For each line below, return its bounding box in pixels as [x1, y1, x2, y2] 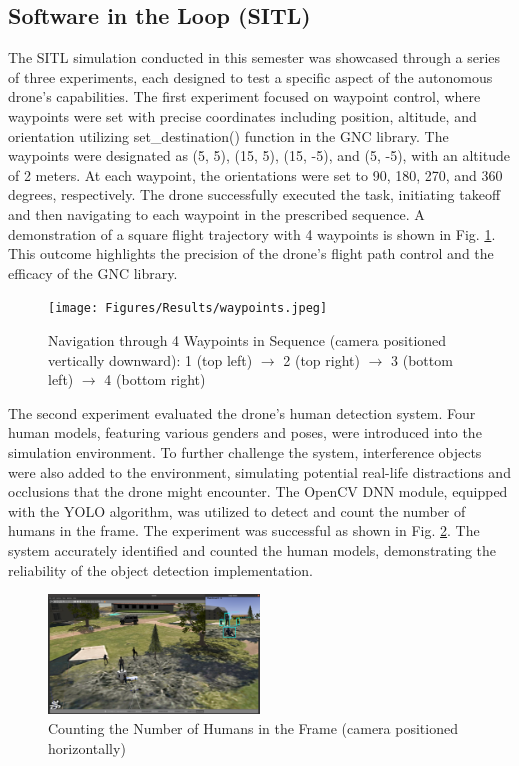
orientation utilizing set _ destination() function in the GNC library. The [8, 125, 449, 146]
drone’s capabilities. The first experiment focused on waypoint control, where [8, 86, 481, 107]
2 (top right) [283, 349, 360, 370]
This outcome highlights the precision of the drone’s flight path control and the [8, 243, 494, 264]
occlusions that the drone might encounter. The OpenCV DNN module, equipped [8, 481, 508, 502]
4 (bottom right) [104, 369, 206, 390]
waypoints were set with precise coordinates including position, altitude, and [8, 105, 477, 126]
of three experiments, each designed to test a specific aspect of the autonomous [8, 66, 493, 87]
